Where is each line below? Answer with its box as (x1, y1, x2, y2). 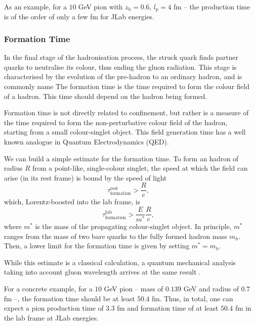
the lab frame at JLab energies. (4, 312, 99, 323)
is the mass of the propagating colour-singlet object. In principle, (35, 221, 232, 231)
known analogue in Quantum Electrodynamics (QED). (4, 137, 169, 147)
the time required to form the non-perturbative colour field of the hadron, (4, 117, 228, 127)
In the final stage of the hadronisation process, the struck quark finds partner (4, 52, 239, 62)
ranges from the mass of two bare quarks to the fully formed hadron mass (4, 231, 227, 241)
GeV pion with (78, 1, 123, 11)
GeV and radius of (183, 283, 239, 293)
